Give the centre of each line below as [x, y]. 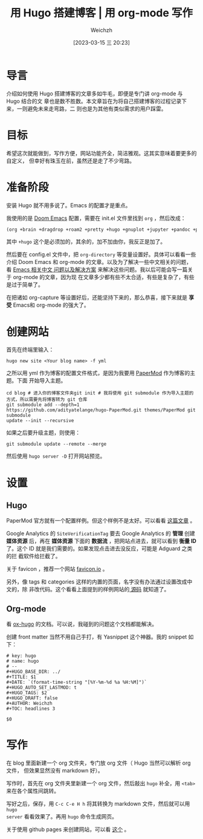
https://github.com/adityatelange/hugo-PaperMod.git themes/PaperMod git [101, 410]
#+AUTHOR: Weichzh [29, 704]
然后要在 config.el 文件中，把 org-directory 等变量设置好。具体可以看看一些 [101, 254]
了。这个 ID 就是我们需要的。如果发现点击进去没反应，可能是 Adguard [93, 548]
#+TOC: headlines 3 [31, 709]
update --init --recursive [40, 421]
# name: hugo [23, 661]
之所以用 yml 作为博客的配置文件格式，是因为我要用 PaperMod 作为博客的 [98, 373]
